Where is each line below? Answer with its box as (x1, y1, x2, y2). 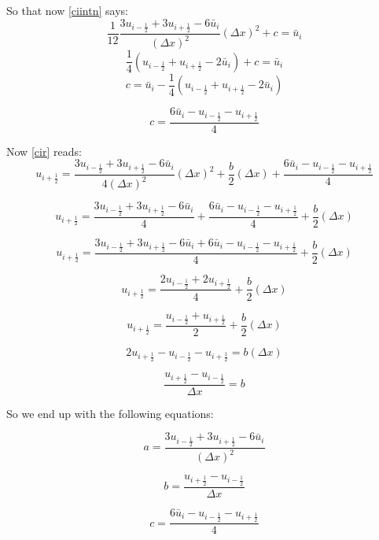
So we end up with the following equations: (6, 405, 214, 421)
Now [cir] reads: (6, 142, 82, 159)
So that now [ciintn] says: (6, 2, 128, 18)
